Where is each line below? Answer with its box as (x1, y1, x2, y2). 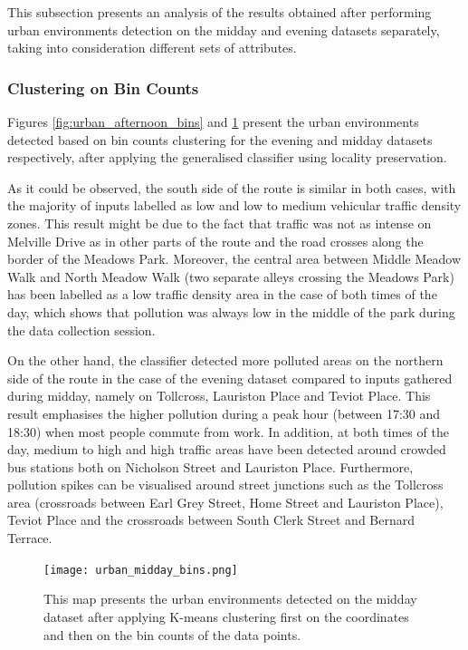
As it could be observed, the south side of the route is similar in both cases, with (7, 178, 456, 197)
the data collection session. (7, 320, 156, 339)
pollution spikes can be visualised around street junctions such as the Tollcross (7, 475, 444, 494)
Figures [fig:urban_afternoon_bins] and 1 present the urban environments (7, 112, 419, 131)
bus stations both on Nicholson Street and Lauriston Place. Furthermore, (7, 457, 414, 476)
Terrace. (7, 529, 53, 548)
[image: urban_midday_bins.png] (43, 563, 238, 577)
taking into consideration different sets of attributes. (7, 38, 297, 57)
